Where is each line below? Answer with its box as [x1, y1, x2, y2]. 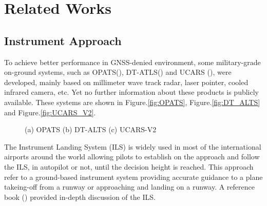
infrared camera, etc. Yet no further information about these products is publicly [4, 87, 259, 97]
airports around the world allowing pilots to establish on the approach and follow [4, 151, 260, 162]
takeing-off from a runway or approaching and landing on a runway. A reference [4, 181, 255, 192]
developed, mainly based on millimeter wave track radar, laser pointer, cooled [4, 76, 249, 87]
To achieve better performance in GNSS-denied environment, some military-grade [4, 56, 261, 67]
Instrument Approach [4, 32, 122, 48]
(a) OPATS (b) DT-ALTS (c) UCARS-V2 [25, 124, 157, 135]
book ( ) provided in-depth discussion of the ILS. [4, 191, 156, 202]
